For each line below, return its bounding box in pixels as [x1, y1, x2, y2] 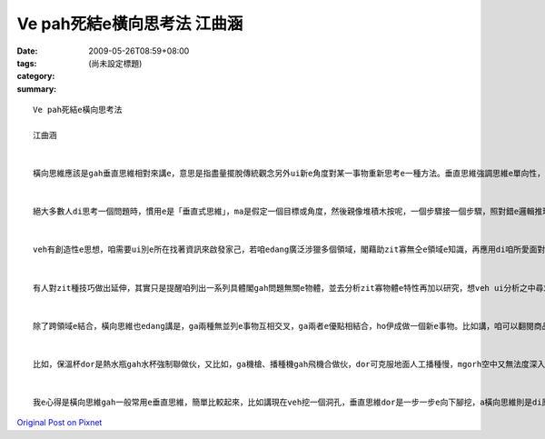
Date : [16, 45, 38, 56]
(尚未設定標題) [88, 57, 143, 68]
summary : [16, 83, 57, 95]
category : [16, 71, 55, 82]
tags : [16, 57, 37, 68]
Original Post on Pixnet [16, 417, 103, 428]
